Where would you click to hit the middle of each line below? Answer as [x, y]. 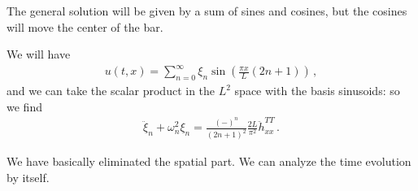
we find [24, 106]
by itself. [28, 177]
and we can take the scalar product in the [111, 91]
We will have [39, 54]
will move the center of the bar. [85, 26]
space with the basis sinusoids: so [317, 91]
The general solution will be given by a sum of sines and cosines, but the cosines [207, 11]
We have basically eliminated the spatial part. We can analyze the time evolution [209, 161]
